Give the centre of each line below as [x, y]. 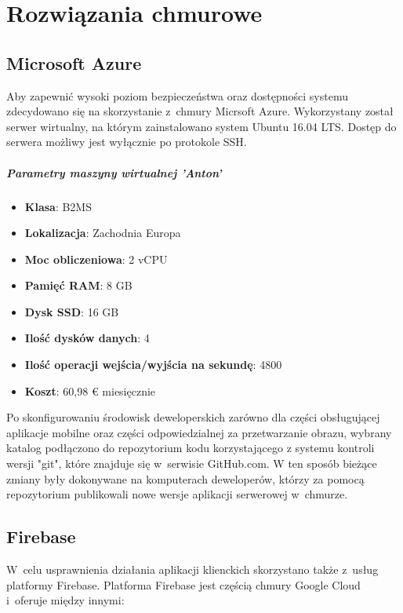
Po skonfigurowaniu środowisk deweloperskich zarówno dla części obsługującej [193, 417]
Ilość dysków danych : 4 [87, 338]
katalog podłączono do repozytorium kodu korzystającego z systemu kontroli [191, 448]
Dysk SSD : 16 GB [72, 311]
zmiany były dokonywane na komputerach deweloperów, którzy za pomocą [185, 478]
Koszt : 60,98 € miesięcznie [90, 390]
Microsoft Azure [74, 62]
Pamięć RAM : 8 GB [78, 285]
